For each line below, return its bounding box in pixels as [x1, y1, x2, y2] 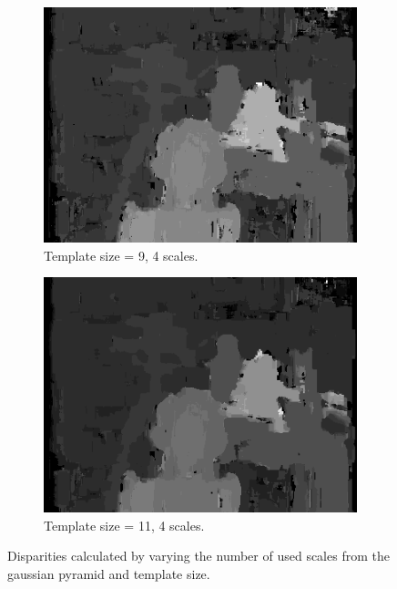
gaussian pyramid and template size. [7, 563, 210, 583]
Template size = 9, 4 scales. [44, 245, 198, 264]
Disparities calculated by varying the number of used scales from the [7, 546, 390, 565]
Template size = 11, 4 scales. [44, 515, 205, 534]
